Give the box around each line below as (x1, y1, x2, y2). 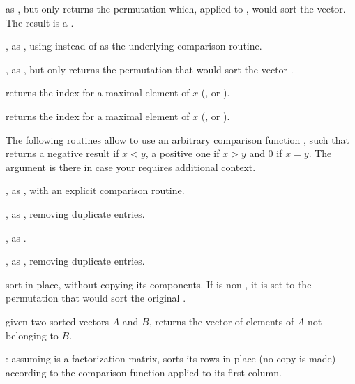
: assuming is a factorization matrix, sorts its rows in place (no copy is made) (6, 351, 336, 366)
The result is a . (6, 15, 74, 29)
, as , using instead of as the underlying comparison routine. (6, 38, 262, 53)
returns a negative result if (6, 146, 119, 161)
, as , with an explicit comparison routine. (6, 183, 185, 198)
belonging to (6, 327, 59, 342)
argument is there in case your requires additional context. (6, 159, 256, 174)
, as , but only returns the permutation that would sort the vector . (6, 61, 294, 76)
